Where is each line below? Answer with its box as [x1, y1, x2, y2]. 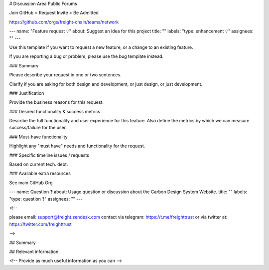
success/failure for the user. [9, 125, 67, 131]
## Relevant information [9, 249, 59, 255]
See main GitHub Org [9, 180, 53, 186]
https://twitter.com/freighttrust [9, 221, 72, 227]
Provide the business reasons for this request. [9, 99, 104, 105]
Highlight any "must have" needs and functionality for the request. [9, 143, 145, 149]
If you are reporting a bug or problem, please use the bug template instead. [9, 53, 164, 59]
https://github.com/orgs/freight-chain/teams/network [9, 19, 119, 25]
